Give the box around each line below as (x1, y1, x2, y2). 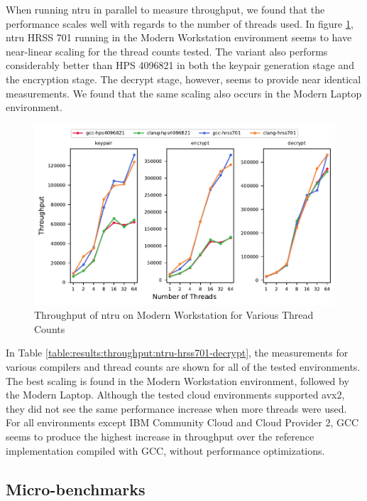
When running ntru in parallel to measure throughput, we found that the (6, 2, 325, 16)
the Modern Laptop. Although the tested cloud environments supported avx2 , (6, 387, 345, 402)
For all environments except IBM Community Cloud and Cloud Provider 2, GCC (6, 415, 359, 430)
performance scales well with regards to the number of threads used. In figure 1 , (6, 16, 354, 31)
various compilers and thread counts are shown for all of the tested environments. (6, 359, 361, 374)
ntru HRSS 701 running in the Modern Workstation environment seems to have (6, 30, 352, 45)
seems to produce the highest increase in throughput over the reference (6, 429, 314, 444)
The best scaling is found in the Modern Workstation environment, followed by (6, 373, 349, 388)
